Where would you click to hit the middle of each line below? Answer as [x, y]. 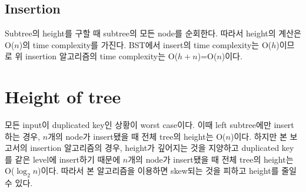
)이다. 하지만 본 [259, 136]
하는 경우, [23, 136]
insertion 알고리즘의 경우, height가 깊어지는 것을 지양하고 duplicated [155, 148]
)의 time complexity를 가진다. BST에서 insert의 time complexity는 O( [145, 44]
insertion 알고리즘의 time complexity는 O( [102, 56]
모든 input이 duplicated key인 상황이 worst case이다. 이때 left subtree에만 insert [149, 125]
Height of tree [63, 97]
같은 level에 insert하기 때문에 [68, 159]
